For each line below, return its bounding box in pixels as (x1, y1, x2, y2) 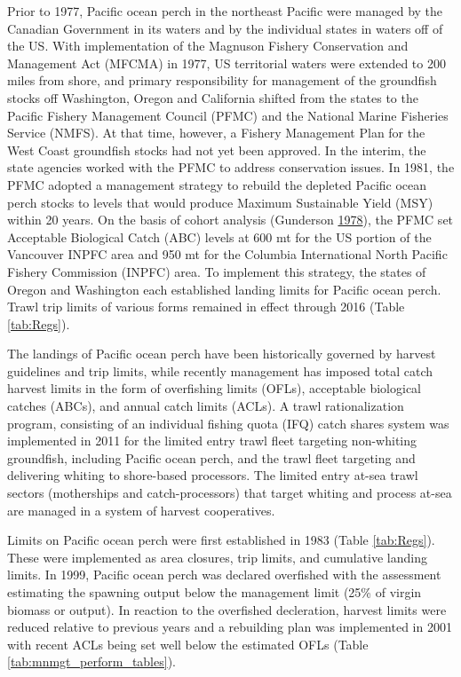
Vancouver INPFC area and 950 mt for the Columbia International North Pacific (7, 245, 448, 264)
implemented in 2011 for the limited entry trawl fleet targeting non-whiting (7, 431, 417, 450)
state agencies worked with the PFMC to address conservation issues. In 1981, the (7, 158, 455, 177)
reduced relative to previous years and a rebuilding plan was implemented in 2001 (7, 618, 452, 636)
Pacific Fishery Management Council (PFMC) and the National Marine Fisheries (7, 106, 449, 124)
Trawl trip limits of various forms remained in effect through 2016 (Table (7, 297, 405, 316)
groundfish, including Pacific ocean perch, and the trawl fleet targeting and (7, 448, 416, 467)
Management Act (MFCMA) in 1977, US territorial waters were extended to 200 (7, 53, 446, 72)
